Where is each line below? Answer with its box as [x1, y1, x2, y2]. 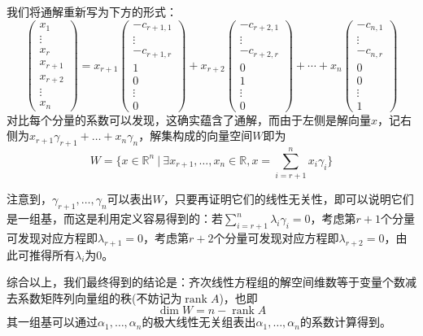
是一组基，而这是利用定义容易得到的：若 [7, 210, 223, 227]
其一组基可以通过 [7, 313, 98, 330]
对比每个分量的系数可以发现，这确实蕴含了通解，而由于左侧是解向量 [7, 111, 371, 128]
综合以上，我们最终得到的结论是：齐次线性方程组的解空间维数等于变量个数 [7, 273, 405, 290]
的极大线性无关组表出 [142, 313, 256, 330]
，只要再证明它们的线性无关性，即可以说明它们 [163, 190, 414, 207]
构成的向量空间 [172, 127, 253, 144]
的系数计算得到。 [299, 313, 391, 330]
